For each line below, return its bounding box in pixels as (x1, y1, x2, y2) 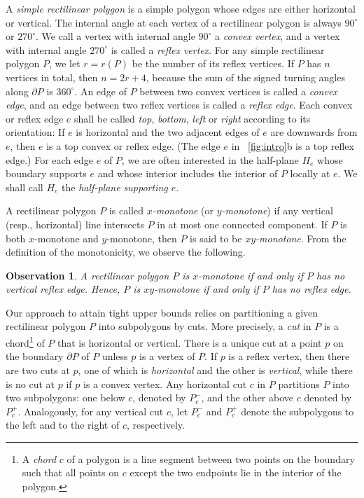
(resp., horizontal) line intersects (6, 216, 144, 231)
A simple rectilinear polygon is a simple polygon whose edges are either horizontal (6, 1, 356, 15)
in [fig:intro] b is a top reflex (231, 138, 354, 153)
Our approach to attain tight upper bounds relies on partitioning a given (6, 305, 318, 319)
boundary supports (6, 166, 87, 181)
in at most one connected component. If (157, 216, 328, 231)
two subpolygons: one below (6, 390, 125, 405)
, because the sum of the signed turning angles (146, 69, 345, 84)
